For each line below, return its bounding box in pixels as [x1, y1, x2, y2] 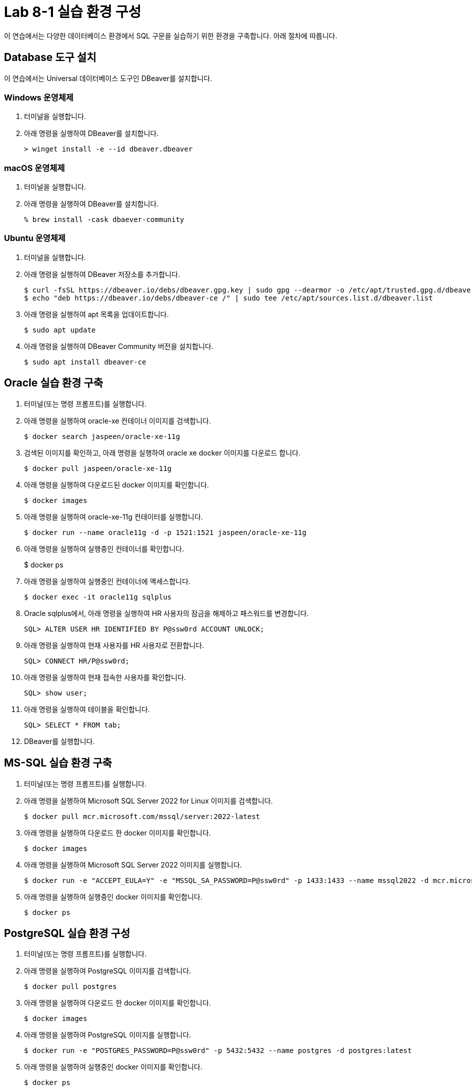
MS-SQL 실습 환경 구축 [4, 756, 112, 769]
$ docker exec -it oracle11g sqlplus [24, 592, 172, 601]
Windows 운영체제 [4, 92, 73, 102]
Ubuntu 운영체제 [4, 233, 65, 243]
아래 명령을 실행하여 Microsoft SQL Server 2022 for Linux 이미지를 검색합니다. [24, 796, 273, 805]
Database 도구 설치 [4, 51, 96, 64]
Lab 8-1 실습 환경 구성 [4, 3, 141, 20]
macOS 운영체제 [4, 162, 65, 173]
